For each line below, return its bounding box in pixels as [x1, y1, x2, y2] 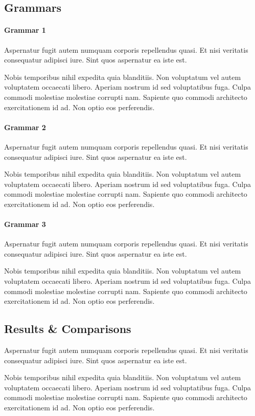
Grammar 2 [4, 121, 46, 132]
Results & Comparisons [4, 321, 131, 337]
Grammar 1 [4, 25, 46, 35]
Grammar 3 [4, 219, 46, 230]
